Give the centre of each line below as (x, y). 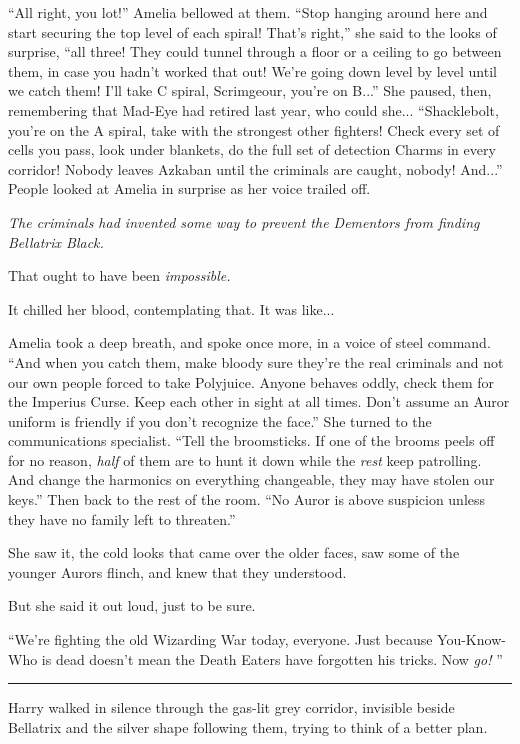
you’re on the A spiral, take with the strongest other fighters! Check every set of (254, 129)
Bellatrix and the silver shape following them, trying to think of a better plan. (248, 726)
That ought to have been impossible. (119, 275)
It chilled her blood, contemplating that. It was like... (171, 308)
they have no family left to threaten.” (122, 518)
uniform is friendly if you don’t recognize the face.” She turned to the (220, 420)
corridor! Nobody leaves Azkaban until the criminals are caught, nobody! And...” (255, 168)
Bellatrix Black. (56, 241)
